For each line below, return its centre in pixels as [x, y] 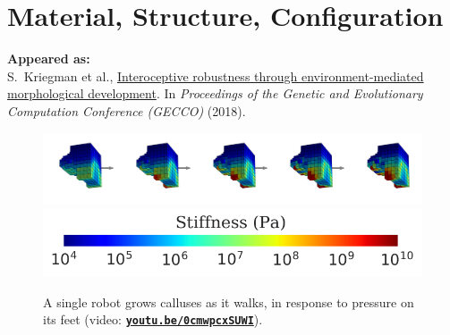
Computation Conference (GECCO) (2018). [127, 110]
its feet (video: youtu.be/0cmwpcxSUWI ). [153, 319]
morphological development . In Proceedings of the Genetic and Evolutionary [215, 93]
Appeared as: [49, 59]
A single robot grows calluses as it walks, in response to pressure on [229, 301]
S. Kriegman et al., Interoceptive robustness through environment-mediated [216, 75]
